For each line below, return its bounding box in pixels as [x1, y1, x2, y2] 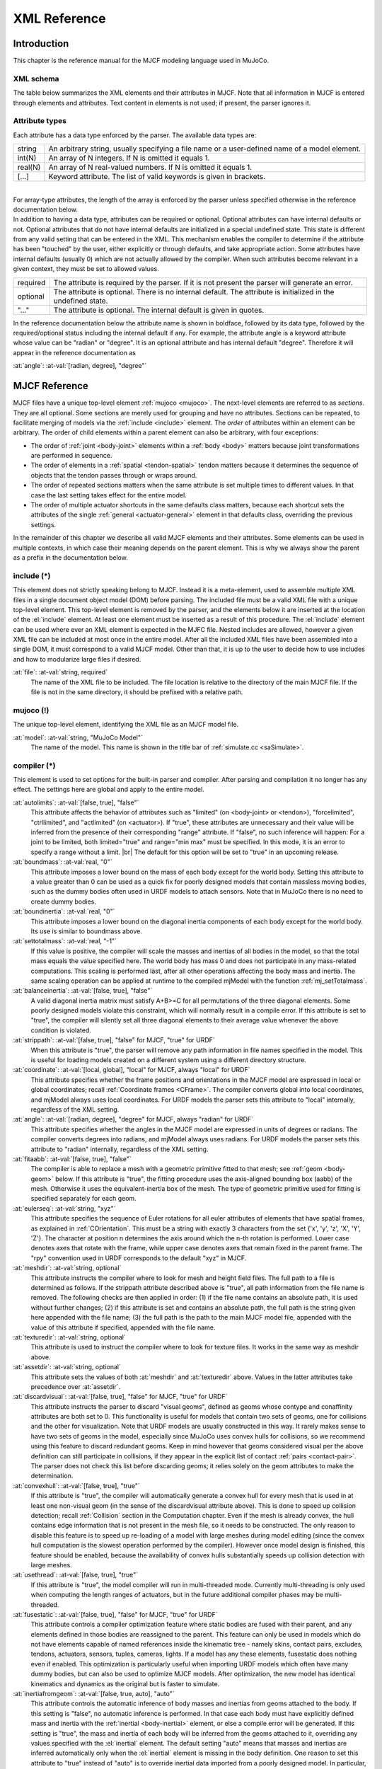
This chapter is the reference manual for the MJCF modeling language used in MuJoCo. [13, 57, 270, 65]
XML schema [13, 74, 59, 83]
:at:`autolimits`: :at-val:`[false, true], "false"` [13, 798, 139, 807]
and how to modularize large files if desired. [13, 655, 141, 663]
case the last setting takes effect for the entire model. [30, 490, 187, 499]
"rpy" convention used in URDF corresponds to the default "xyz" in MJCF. [30, 1253, 247, 1262]
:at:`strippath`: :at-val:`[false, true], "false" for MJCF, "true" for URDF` [13, 1036, 215, 1044]
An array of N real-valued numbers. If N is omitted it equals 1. [48, 163, 253, 173]
